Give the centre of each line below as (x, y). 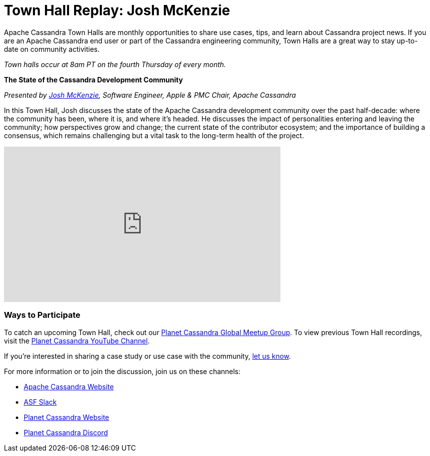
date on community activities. (52, 49)
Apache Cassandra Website (69, 386)
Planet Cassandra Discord (66, 432)
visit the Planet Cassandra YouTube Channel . (77, 341)
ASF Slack (40, 402)
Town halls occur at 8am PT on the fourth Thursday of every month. (115, 64)
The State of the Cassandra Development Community (94, 79)
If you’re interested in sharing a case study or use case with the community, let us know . (148, 356)
